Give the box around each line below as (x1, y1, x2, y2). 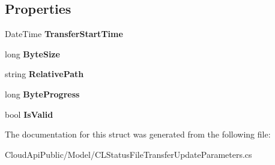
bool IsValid (5, 108, 53, 120)
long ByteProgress (5, 87, 80, 100)
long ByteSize (5, 47, 60, 60)
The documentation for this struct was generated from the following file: (5, 128, 271, 140)
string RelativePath (5, 68, 84, 80)
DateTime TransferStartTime (5, 27, 123, 40)
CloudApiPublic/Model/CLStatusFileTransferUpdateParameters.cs (5, 148, 252, 160)
